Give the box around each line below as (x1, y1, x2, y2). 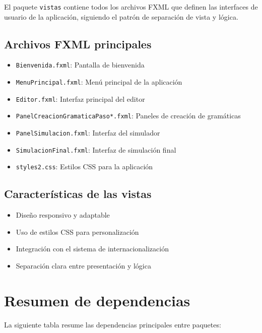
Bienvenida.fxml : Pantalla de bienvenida (16, 59, 145, 70)
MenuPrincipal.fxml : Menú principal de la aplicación (16, 77, 182, 87)
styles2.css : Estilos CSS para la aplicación (16, 161, 153, 172)
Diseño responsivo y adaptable (16, 210, 110, 220)
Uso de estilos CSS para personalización (16, 226, 139, 237)
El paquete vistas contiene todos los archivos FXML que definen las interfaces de (4, 2, 258, 12)
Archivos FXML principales (4, 36, 152, 51)
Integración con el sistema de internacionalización (16, 243, 169, 254)
